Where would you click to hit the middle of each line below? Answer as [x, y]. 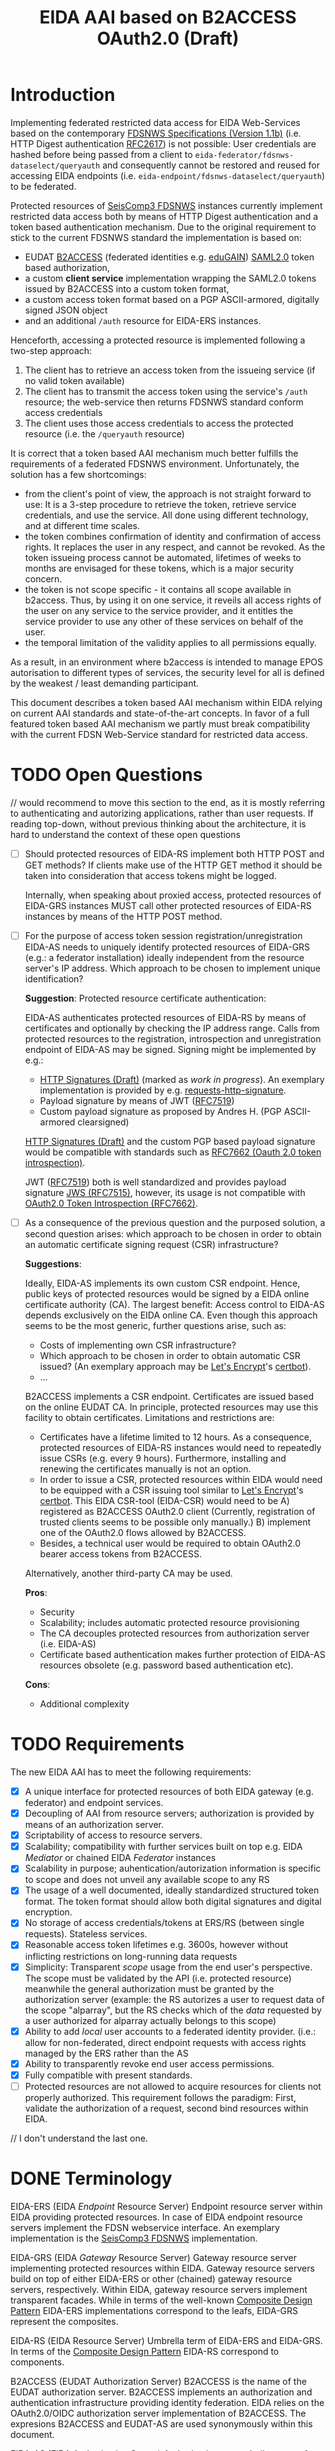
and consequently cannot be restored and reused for [211, 165]
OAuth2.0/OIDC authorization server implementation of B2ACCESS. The [158, 2413]
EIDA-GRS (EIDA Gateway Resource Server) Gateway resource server [153, 2257]
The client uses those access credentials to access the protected [159, 423]
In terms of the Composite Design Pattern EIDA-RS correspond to [145, 2351]
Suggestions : [53, 1264]
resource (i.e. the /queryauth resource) [104, 433]
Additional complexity [84, 1704]
